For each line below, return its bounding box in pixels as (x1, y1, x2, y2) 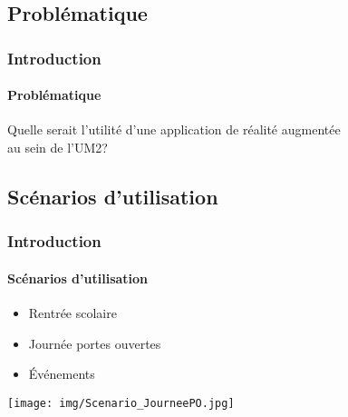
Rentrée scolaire (28, 303, 117, 323)
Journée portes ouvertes (28, 333, 161, 352)
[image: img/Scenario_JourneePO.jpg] (7, 396, 235, 410)
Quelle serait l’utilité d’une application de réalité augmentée (7, 120, 341, 139)
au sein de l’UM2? (7, 138, 108, 157)
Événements (28, 364, 95, 383)
